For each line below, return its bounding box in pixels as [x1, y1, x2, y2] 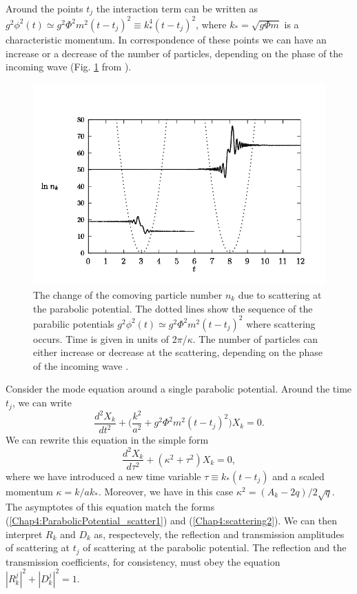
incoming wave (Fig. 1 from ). [6, 59, 132, 74]
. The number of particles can [192, 331, 318, 346]
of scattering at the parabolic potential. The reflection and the [83, 540, 347, 555]
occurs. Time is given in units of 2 [33, 331, 177, 346]
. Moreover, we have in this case [98, 484, 234, 498]
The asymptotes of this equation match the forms [6, 499, 215, 514]
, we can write [12, 395, 72, 410]
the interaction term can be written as [96, 1, 258, 15]
